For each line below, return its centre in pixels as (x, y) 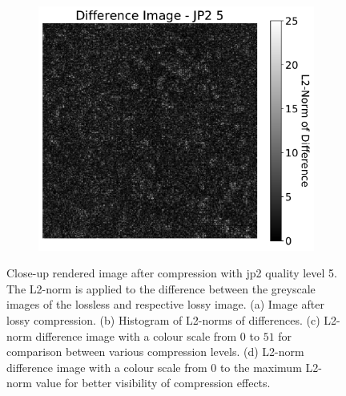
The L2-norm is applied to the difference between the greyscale (161, 288)
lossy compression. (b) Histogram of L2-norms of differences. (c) (163, 320)
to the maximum (261, 367)
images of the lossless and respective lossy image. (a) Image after (165, 304)
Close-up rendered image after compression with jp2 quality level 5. (172, 273)
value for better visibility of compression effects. (153, 383)
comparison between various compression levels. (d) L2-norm (155, 352)
